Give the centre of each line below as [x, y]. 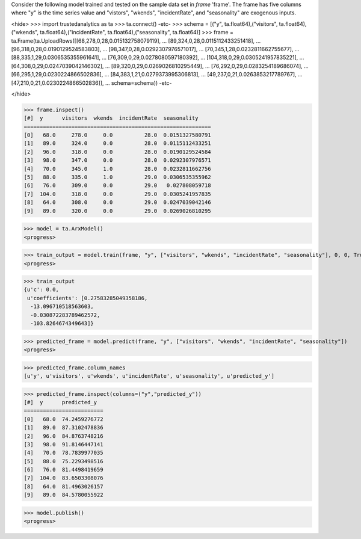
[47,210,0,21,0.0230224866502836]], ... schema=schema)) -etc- [91, 83]
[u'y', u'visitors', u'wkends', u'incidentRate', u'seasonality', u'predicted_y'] [149, 376]
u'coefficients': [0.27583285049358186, [88, 298]
